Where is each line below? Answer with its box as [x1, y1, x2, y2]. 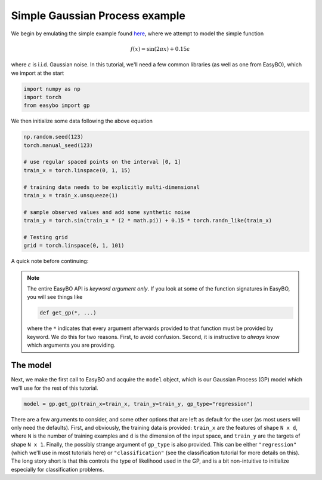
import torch [23, 93, 62, 100]
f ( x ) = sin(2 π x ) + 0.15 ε [130, 45, 190, 52]
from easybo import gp [23, 102, 90, 109]
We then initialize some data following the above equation [11, 117, 153, 125]
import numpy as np [23, 85, 80, 92]
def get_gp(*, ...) [39, 310, 97, 316]
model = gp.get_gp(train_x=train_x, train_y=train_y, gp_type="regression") [23, 400, 253, 407]
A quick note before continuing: [11, 258, 89, 265]
